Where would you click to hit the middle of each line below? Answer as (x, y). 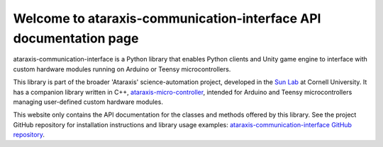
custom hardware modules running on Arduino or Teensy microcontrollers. (122, 69)
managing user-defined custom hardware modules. (88, 102)
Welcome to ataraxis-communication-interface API (167, 18)
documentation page (76, 38)
